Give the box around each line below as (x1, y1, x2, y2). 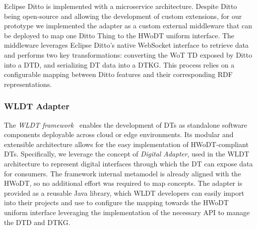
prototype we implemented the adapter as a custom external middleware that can (4, 20, 252, 31)
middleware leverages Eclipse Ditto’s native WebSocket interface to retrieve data (4, 40, 249, 50)
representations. (4, 78, 52, 89)
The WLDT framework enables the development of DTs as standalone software (4, 119, 247, 130)
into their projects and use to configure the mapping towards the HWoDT (4, 197, 229, 208)
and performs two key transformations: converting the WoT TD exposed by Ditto (4, 49, 252, 60)
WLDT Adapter (4, 100, 69, 112)
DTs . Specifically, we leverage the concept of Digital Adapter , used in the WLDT (4, 149, 250, 159)
